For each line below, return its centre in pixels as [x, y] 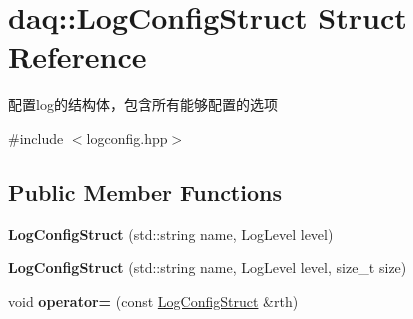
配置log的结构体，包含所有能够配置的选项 [143, 104]
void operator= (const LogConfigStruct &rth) [153, 300]
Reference [77, 56]
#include [36, 137]
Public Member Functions [145, 191]
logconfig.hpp [127, 137]
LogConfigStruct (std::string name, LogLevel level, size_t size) [207, 267]
